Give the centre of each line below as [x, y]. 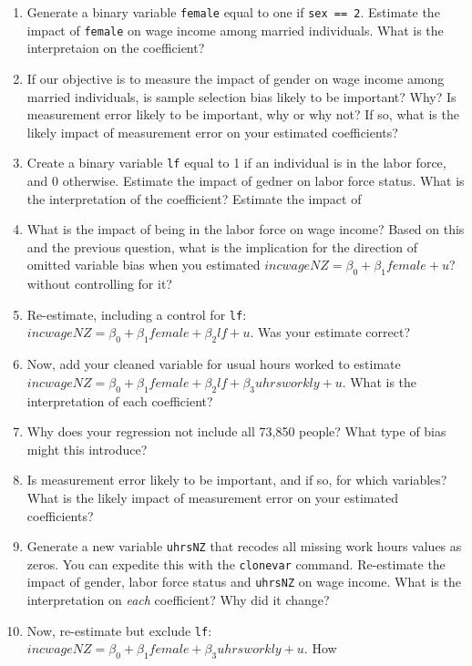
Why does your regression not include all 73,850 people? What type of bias [236, 431]
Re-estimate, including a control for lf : [137, 314]
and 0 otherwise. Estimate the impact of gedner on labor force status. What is [246, 180]
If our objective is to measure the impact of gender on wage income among [236, 78]
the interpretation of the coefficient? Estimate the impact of [194, 198]
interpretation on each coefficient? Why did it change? [178, 600]
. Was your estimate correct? [330, 332]
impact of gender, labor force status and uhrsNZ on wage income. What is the [244, 582]
